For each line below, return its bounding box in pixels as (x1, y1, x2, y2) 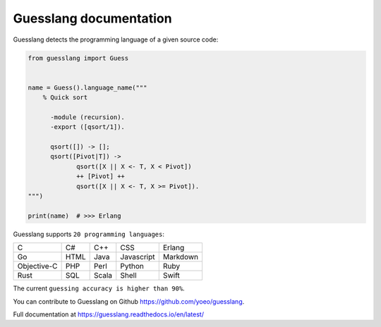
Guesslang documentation (13, 11, 172, 26)
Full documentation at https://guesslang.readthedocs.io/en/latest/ (13, 310, 205, 319)
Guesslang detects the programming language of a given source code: (13, 35, 219, 44)
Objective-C (17, 261, 58, 271)
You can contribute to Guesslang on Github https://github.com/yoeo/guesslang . (13, 297, 245, 306)
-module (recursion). (50, 113, 125, 121)
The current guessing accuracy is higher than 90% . (13, 284, 185, 292)
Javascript (120, 252, 155, 262)
